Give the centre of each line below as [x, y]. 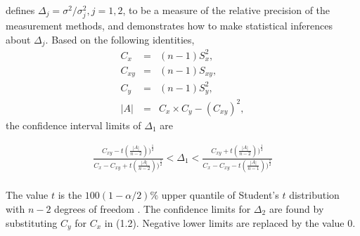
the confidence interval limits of [73, 125]
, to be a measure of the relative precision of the [226, 10]
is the [70, 195]
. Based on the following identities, [120, 39]
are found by [296, 208]
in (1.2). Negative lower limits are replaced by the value [224, 222]
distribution [314, 195]
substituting [32, 222]
